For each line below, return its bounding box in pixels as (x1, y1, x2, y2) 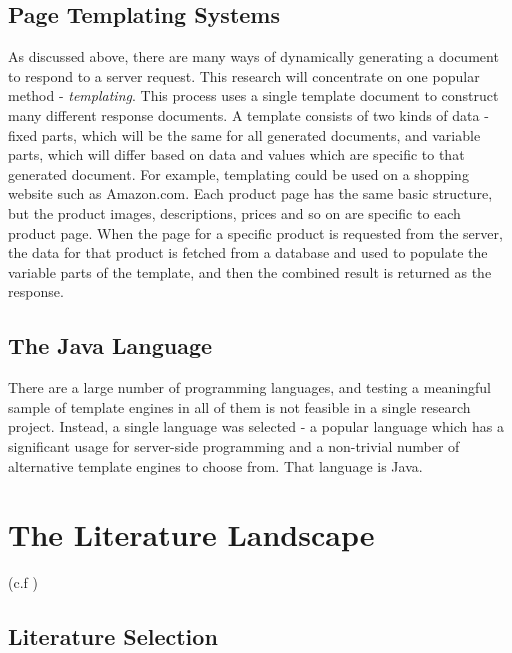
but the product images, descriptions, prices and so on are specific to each (8, 202, 461, 223)
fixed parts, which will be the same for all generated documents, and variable (8, 124, 481, 145)
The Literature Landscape (8, 514, 375, 555)
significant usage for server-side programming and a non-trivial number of (8, 435, 460, 456)
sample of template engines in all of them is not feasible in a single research (8, 396, 471, 417)
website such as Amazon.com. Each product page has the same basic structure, (8, 183, 493, 204)
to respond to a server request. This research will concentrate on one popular (8, 65, 480, 86)
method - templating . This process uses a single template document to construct (8, 85, 499, 106)
